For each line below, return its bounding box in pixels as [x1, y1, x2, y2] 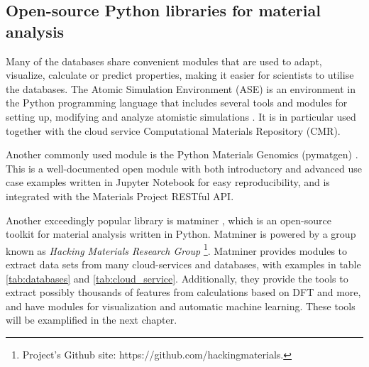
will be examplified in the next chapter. [6, 312, 177, 327]
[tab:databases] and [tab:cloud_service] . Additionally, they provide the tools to [6, 270, 348, 285]
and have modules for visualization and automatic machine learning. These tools [6, 298, 356, 313]
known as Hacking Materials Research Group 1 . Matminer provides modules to [6, 241, 348, 258]
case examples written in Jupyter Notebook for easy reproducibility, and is [6, 175, 330, 190]
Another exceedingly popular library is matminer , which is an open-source [6, 212, 331, 227]
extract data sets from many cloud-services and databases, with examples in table [6, 256, 361, 271]
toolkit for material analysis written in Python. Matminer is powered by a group [6, 226, 356, 241]
